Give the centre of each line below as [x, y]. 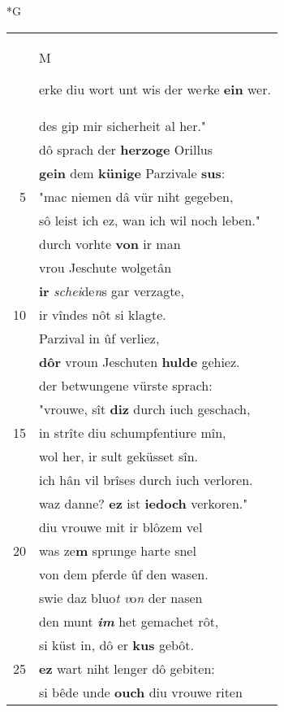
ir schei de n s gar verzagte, [112, 290]
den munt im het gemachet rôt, [129, 621]
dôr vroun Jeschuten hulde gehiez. [140, 361]
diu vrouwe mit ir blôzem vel [121, 526]
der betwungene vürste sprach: [126, 385]
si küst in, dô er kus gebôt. [117, 644]
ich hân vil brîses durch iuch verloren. [146, 479]
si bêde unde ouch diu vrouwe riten [141, 692]
